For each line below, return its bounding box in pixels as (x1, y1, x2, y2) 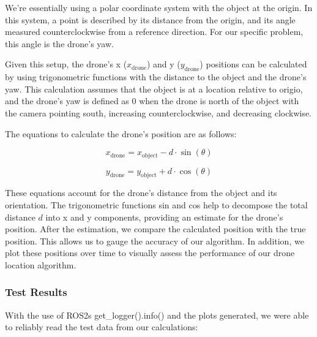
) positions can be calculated (200, 58, 307, 70)
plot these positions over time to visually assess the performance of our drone (5, 246, 295, 259)
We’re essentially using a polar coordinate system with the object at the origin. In (5, 1, 313, 13)
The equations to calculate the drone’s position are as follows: (5, 127, 237, 140)
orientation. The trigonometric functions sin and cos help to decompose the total (5, 198, 308, 211)
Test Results (5, 284, 67, 300)
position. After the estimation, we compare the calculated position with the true (5, 222, 306, 235)
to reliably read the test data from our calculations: (5, 320, 198, 333)
